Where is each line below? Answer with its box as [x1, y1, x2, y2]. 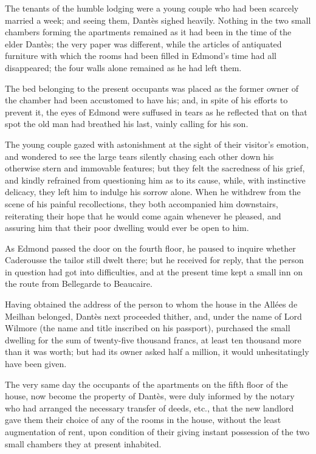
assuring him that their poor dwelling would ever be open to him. [5, 221, 249, 234]
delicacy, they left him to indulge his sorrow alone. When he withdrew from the [5, 185, 301, 198]
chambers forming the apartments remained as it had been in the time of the [5, 26, 292, 38]
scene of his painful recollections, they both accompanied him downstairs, [5, 197, 278, 210]
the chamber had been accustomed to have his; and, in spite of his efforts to [5, 94, 288, 106]
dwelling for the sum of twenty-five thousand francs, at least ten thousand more [5, 333, 301, 346]
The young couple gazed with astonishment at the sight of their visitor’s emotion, [5, 137, 309, 150]
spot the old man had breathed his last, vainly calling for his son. [5, 117, 249, 130]
